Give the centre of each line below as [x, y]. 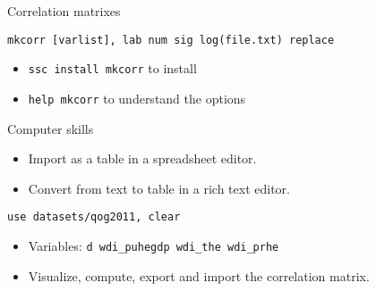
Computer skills [51, 128]
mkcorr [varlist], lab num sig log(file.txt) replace [171, 40]
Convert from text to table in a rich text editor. [159, 188]
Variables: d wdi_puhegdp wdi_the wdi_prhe [154, 245]
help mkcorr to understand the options [137, 98]
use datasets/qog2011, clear [94, 217]
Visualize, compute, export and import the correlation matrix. [199, 275]
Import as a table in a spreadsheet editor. [142, 158]
